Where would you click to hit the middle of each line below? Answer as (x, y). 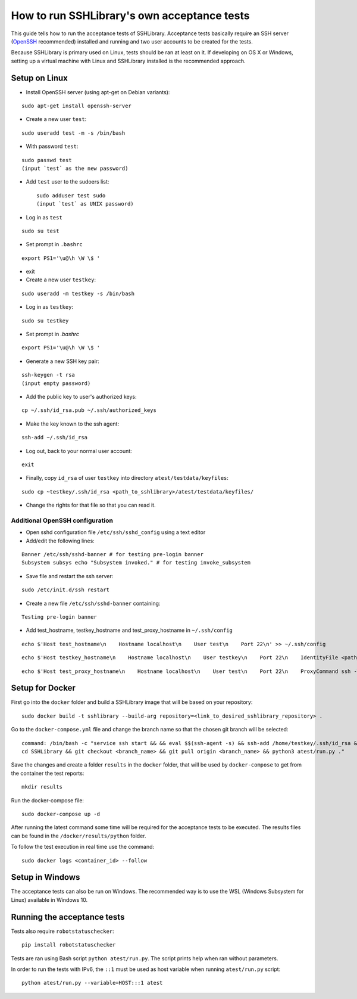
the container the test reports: (48, 773)
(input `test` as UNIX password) (85, 204)
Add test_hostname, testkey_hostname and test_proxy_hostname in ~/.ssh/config (129, 630)
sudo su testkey (45, 321)
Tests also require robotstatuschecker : (62, 931)
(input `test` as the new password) (75, 168)
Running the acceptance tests (68, 917)
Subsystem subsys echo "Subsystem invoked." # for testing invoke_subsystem (136, 563)
